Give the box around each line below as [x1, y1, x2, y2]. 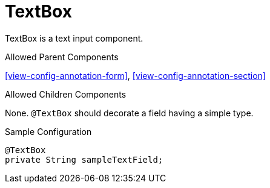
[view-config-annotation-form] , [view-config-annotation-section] [5, 70, 266, 81]
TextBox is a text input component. [5, 33, 143, 43]
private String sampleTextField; [5, 154, 163, 164]
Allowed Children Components [5, 89, 127, 99]
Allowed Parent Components [5, 51, 119, 62]
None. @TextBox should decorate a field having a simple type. [5, 107, 254, 118]
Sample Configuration [5, 126, 92, 137]
